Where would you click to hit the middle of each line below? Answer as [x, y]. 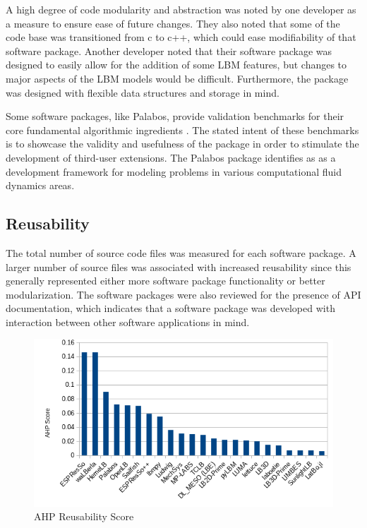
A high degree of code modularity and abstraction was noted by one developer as [181, 9]
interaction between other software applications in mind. [128, 322]
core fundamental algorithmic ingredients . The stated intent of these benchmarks [182, 130]
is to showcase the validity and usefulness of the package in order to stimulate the [182, 144]
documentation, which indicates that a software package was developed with [170, 308]
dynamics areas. [40, 185]
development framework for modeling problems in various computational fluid [174, 171]
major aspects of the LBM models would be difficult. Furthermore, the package [177, 78]
